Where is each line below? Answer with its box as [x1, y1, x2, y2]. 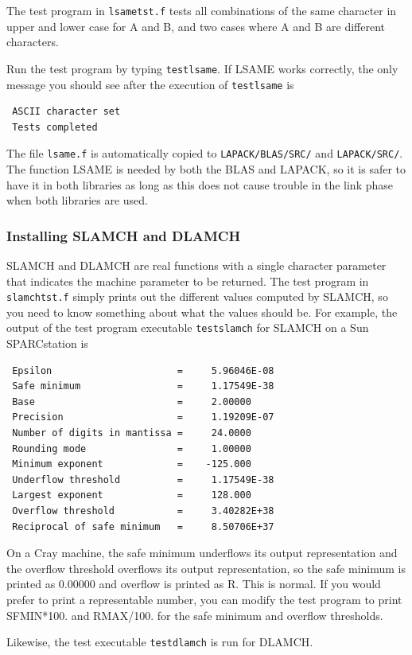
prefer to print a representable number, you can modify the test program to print [6, 591, 402, 607]
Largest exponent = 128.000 [12, 489, 251, 501]
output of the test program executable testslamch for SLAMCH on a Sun [6, 319, 369, 336]
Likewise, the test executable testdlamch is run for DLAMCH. [6, 634, 313, 650]
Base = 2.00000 [12, 396, 251, 407]
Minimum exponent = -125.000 [12, 458, 251, 470]
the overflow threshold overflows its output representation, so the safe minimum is [6, 559, 406, 576]
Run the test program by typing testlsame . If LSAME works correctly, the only [6, 60, 398, 76]
